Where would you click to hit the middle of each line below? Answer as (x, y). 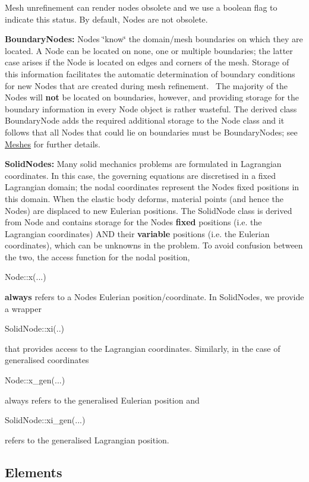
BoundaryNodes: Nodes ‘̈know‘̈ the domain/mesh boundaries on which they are (154, 39)
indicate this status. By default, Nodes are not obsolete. (106, 19)
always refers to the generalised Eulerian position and (102, 400)
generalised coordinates (47, 360)
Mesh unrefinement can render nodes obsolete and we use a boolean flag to (141, 7)
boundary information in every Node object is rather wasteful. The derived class (151, 108)
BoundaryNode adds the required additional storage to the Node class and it (145, 120)
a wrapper (23, 308)
